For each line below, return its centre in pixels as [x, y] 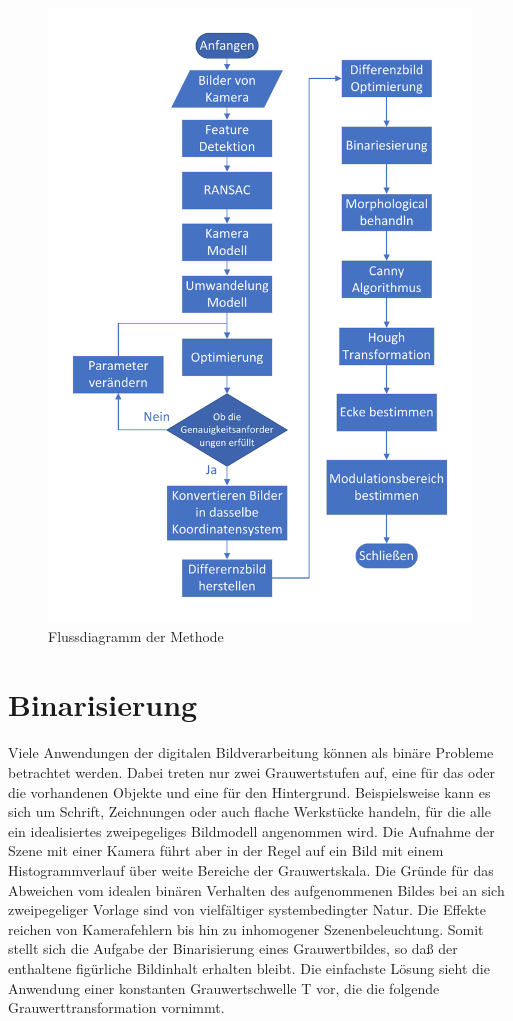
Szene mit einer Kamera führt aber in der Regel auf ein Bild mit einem [226, 850]
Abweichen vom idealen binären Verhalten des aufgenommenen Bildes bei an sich [256, 889]
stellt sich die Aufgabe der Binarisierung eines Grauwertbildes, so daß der [233, 948]
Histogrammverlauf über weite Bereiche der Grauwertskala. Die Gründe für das [251, 869]
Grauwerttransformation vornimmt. [116, 1007]
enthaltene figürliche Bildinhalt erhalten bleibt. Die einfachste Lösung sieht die [249, 967]
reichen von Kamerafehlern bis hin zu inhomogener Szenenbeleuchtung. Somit [246, 928]
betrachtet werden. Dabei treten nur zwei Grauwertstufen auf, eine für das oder [251, 772]
